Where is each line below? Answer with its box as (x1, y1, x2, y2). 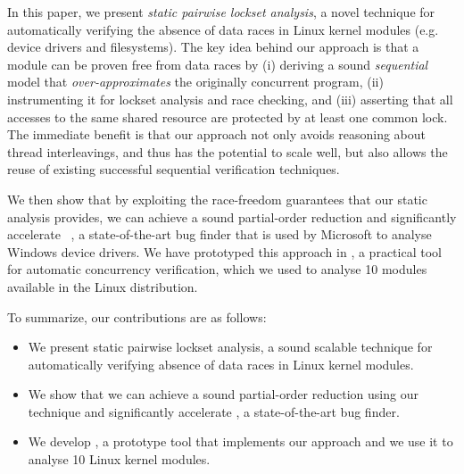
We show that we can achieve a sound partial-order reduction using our (28, 385, 418, 403)
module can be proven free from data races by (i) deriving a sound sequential (7, 54, 428, 73)
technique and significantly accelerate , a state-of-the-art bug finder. (28, 402, 400, 420)
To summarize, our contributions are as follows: (7, 307, 267, 326)
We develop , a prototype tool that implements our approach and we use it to (28, 432, 453, 451)
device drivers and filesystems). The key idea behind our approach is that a (7, 37, 419, 56)
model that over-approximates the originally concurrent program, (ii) (7, 72, 384, 91)
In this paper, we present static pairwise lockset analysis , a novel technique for (7, 3, 435, 21)
